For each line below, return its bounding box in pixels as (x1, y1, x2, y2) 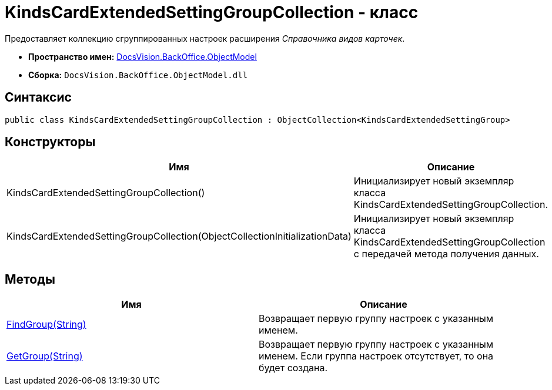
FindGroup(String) (6, 318, 86, 331)
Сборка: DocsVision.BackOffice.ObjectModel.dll (28, 69, 248, 80)
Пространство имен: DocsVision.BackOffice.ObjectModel (28, 51, 257, 62)
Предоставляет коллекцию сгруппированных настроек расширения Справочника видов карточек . (5, 33, 405, 43)
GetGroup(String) (6, 350, 83, 362)
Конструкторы (5, 135, 96, 150)
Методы (5, 271, 55, 287)
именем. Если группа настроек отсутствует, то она (259, 350, 494, 362)
